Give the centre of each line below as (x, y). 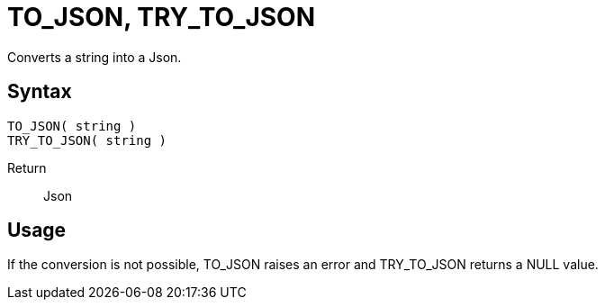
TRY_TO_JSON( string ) (87, 140)
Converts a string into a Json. (95, 57)
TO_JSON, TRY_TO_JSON (162, 17)
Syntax (40, 92)
